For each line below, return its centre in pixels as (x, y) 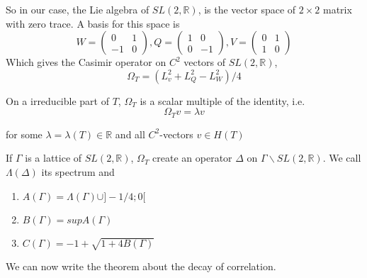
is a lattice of (53, 158)
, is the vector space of (247, 9)
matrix (337, 9)
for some (24, 134)
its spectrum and (78, 172)
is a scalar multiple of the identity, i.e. (222, 100)
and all (130, 134)
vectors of (205, 62)
